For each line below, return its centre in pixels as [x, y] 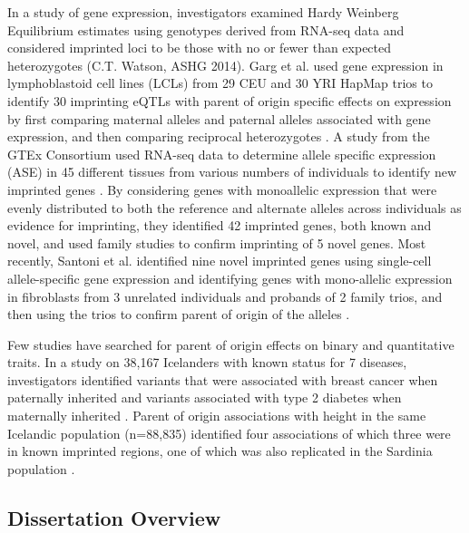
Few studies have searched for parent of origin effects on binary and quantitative [231, 344]
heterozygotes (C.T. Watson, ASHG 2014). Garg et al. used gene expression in [225, 65]
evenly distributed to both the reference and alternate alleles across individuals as [234, 207]
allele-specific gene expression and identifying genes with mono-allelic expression [230, 278]
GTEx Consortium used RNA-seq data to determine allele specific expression [222, 154]
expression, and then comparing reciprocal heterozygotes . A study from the [219, 136]
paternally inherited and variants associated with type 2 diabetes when [205, 397]
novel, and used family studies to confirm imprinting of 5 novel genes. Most [217, 242]
